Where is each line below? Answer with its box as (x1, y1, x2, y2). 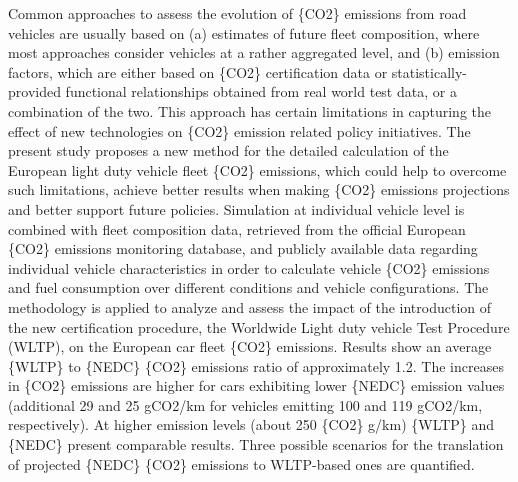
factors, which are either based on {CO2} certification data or (8, 61, 388, 82)
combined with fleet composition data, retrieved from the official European (8, 218, 466, 239)
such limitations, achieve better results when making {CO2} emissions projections (8, 179, 510, 200)
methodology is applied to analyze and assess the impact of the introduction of (8, 296, 492, 317)
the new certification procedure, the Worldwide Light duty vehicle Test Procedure (8, 316, 510, 337)
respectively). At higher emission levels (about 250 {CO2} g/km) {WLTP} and (8, 414, 495, 435)
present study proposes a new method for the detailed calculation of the (8, 140, 449, 161)
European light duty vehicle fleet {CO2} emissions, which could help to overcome (8, 159, 507, 180)
